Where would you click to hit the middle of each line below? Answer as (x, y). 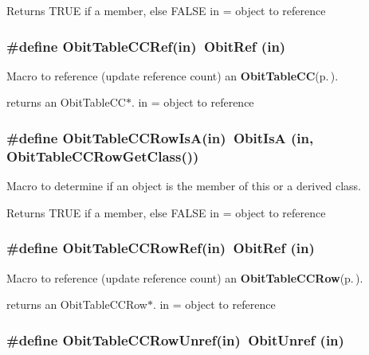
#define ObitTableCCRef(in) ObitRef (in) (146, 46)
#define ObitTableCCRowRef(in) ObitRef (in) (161, 248)
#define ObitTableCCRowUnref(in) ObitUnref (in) (175, 339)
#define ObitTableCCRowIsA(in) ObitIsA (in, (160, 137)
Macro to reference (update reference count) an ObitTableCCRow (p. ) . (185, 277)
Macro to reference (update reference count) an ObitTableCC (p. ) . (173, 75)
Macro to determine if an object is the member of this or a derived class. (184, 186)
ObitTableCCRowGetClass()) (103, 156)
